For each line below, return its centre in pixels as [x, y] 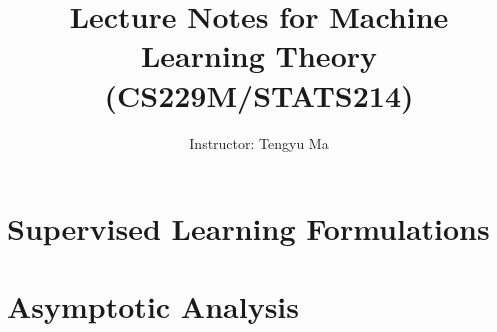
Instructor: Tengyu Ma [259, 142]
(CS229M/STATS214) [259, 94]
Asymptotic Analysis [153, 306]
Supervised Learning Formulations [248, 228]
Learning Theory [258, 55]
